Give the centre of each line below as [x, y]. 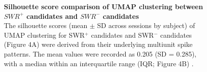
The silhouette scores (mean [46, 25]
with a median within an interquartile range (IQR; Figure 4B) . [99, 63]
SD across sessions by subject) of [146, 25]
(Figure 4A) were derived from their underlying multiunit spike [98, 44]
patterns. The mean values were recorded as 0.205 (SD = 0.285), [100, 53]
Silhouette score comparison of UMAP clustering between [103, 6]
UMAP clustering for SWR [44, 35]
